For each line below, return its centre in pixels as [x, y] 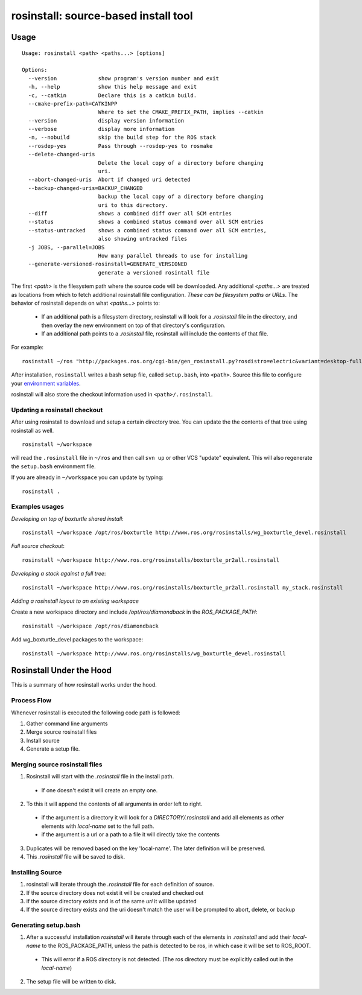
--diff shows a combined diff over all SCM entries [130, 213]
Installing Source [37, 872]
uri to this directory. [133, 205]
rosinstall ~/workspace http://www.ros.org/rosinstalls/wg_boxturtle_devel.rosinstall [154, 653]
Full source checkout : [38, 546]
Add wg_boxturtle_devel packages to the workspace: [77, 640]
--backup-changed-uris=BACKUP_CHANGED [85, 188]
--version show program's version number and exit [124, 78]
